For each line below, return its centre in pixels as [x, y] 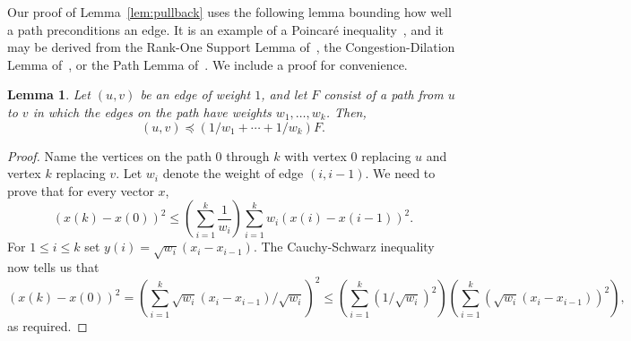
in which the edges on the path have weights [152, 111]
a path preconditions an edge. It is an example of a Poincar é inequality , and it [225, 29]
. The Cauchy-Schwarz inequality [344, 247]
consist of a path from [384, 94]
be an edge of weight [195, 94]
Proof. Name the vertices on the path [109, 155]
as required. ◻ [48, 326]
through [248, 155]
